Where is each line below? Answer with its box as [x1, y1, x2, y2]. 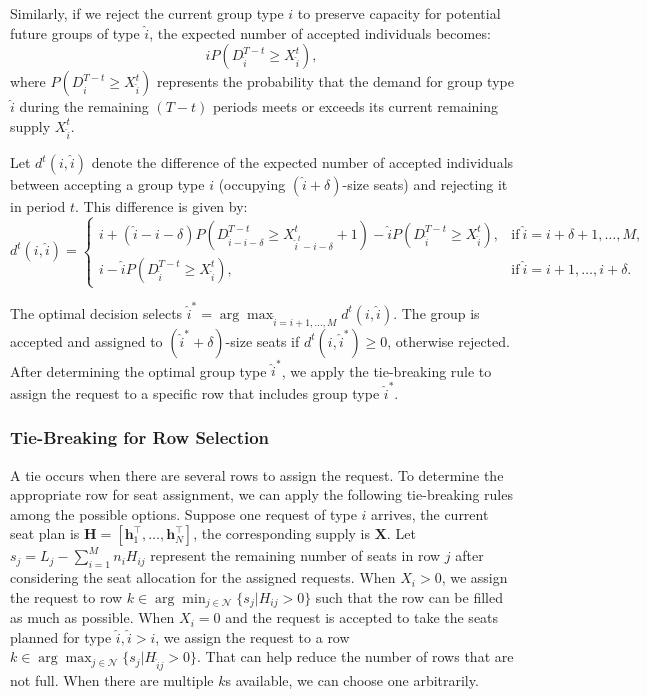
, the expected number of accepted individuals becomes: [149, 22, 491, 43]
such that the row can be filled [315, 586, 503, 607]
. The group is [393, 302, 480, 323]
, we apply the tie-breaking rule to [281, 360, 492, 381]
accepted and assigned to [10, 330, 163, 351]
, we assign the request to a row [155, 626, 350, 647]
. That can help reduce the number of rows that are [197, 646, 514, 667]
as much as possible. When [10, 607, 175, 628]
